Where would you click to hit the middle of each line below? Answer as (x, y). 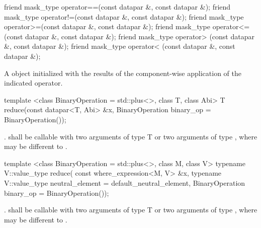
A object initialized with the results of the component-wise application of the (123, 73)
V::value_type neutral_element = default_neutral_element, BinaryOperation (125, 182)
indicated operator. (33, 83)
